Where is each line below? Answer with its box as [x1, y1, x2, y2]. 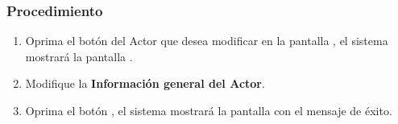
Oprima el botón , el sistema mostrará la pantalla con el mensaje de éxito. [25, 102, 392, 118]
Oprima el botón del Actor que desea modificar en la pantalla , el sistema [25, 32, 388, 49]
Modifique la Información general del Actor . [25, 75, 265, 92]
